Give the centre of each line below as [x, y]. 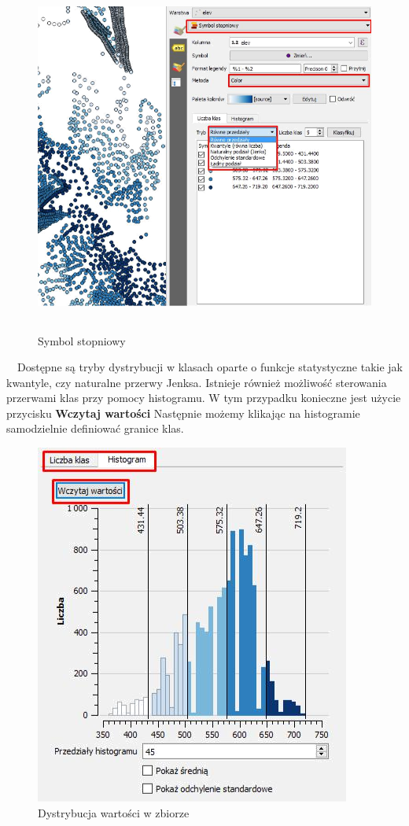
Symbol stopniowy [82, 340]
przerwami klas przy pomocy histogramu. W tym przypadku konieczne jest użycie [204, 398]
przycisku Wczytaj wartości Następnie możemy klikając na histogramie [183, 413]
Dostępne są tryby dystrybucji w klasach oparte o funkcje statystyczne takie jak [210, 367]
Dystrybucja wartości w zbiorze [114, 812]
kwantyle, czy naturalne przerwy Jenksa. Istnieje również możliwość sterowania [197, 382]
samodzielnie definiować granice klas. [95, 428]
